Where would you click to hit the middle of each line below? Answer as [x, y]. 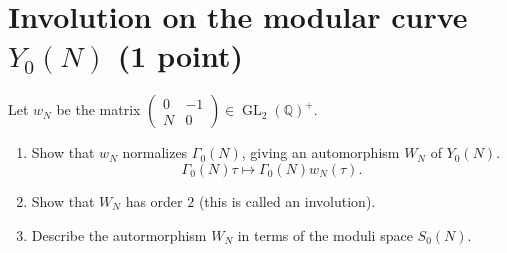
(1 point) [180, 55]
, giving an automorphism [320, 152]
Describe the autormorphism [119, 234]
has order [154, 200]
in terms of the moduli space [325, 234]
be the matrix [98, 109]
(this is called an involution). [287, 200]
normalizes [155, 152]
